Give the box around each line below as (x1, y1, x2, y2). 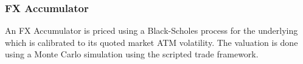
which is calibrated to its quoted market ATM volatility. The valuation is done (5, 36, 298, 48)
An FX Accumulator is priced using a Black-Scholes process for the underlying (5, 24, 298, 37)
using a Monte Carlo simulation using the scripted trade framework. (5, 48, 259, 60)
